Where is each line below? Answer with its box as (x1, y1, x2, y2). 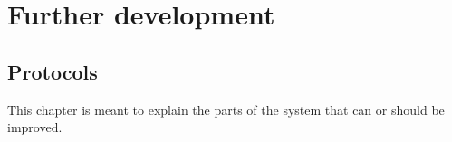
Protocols (7, 57, 98, 85)
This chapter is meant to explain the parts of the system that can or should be (7, 99, 445, 118)
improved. (7, 118, 63, 137)
